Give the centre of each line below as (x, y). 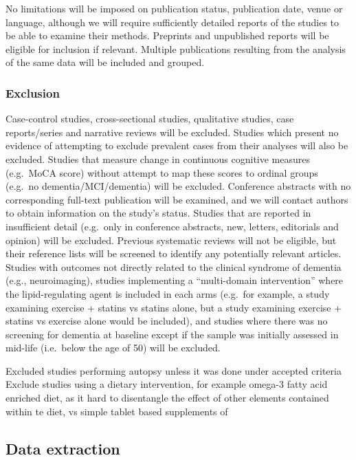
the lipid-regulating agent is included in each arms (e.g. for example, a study (168, 293)
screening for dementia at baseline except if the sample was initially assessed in (172, 334)
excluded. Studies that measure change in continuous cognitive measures (158, 158)
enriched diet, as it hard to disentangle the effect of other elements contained (167, 398)
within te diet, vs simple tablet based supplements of (117, 411)
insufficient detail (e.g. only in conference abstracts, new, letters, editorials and (172, 226)
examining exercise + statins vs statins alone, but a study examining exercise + (174, 307)
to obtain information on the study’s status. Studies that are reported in (158, 213)
